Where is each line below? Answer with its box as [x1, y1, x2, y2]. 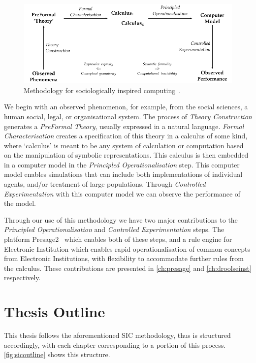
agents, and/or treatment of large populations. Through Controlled [4, 179, 206, 189]
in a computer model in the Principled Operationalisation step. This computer [4, 159, 240, 169]
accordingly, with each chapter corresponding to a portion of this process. [4, 339, 226, 350]
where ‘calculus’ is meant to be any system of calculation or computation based [4, 140, 244, 150]
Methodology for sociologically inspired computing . [24, 85, 181, 95]
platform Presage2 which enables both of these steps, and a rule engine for [4, 234, 232, 244]
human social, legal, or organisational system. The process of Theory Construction [4, 111, 252, 121]
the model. [4, 198, 36, 208]
